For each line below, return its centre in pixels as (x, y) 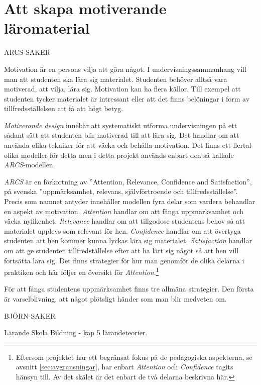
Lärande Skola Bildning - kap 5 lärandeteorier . (76, 332)
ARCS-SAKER (27, 52)
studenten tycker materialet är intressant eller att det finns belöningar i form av (127, 98)
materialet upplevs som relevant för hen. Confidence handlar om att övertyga (122, 230)
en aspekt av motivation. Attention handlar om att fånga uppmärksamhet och (124, 211)
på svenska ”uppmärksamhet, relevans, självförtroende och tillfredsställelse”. (121, 191)
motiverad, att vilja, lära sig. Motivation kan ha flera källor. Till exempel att (122, 89)
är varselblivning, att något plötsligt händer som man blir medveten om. (115, 299)
